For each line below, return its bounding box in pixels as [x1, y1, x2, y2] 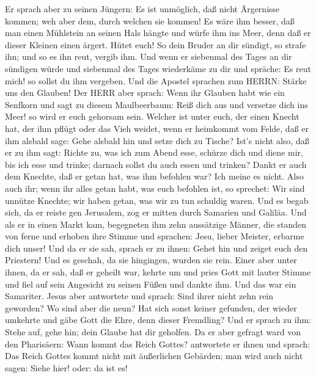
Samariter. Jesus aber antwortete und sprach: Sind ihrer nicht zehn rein [5, 289, 274, 302]
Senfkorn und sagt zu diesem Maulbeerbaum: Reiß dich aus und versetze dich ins [5, 98, 308, 111]
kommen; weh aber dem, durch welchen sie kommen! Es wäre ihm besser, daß [5, 14, 295, 27]
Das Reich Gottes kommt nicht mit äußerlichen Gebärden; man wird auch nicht [5, 349, 303, 362]
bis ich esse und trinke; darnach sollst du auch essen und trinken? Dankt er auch [5, 158, 307, 170]
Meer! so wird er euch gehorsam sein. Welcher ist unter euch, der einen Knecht [5, 110, 299, 123]
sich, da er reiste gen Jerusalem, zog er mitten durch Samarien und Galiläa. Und [5, 206, 307, 219]
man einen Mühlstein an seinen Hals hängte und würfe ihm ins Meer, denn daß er [5, 26, 311, 39]
